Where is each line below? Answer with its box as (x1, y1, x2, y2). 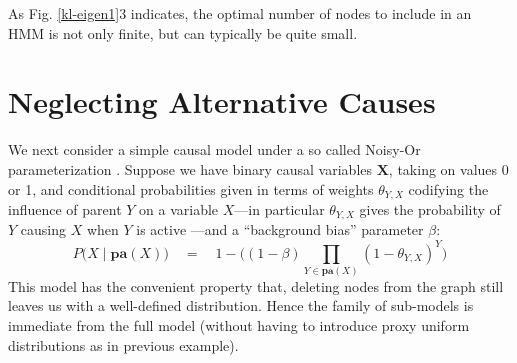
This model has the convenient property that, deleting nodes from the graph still (8, 275, 504, 296)
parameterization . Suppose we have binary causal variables (8, 158, 373, 179)
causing (20, 219, 66, 240)
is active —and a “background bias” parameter (136, 219, 424, 240)
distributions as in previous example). (8, 334, 239, 355)
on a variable (139, 198, 219, 219)
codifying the (408, 178, 489, 199)
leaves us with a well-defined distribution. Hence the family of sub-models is (8, 295, 474, 316)
